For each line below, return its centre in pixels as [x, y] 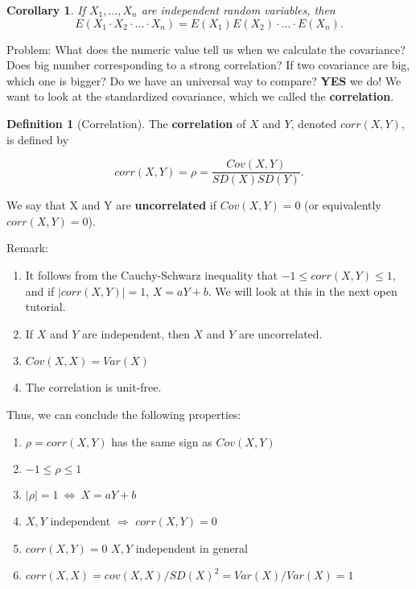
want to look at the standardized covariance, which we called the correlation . [200, 96]
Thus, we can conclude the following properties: [124, 414]
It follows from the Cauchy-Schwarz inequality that [152, 275]
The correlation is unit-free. [93, 387]
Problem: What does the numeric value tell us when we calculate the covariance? [206, 49]
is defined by [38, 139]
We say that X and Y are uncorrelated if [112, 205]
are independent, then [136, 333]
